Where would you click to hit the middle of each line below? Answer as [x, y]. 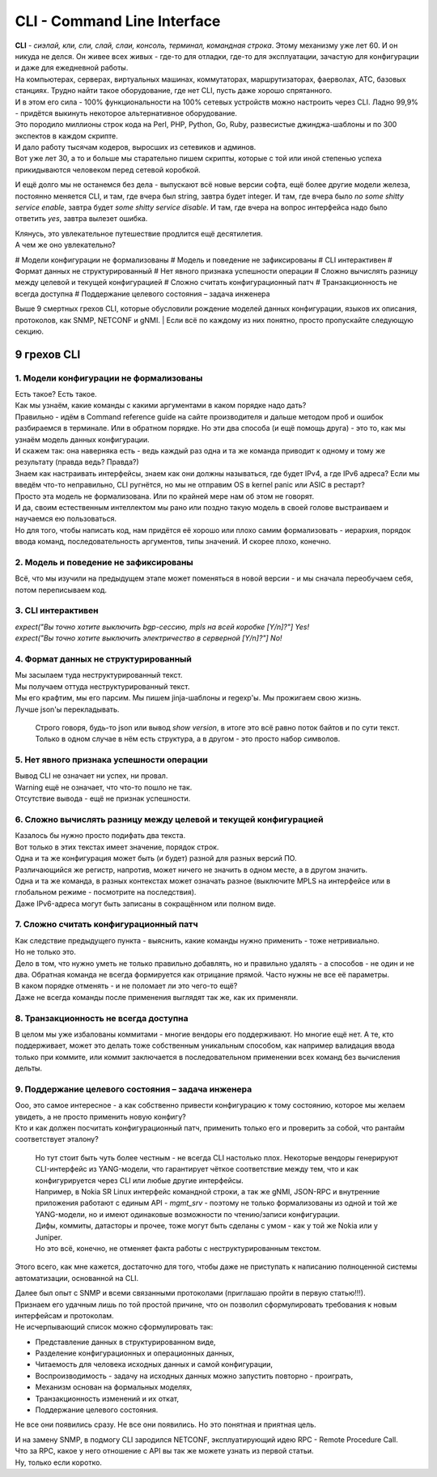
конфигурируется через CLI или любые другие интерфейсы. [140, 1180]
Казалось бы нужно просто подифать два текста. [100, 836]
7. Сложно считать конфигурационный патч [106, 925]
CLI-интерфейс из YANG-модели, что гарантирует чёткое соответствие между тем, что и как [197, 1169]
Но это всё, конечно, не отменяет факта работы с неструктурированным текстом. [178, 1248]
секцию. [30, 331]
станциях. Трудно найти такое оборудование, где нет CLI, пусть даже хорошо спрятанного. [174, 91]
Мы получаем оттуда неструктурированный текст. [102, 686]
